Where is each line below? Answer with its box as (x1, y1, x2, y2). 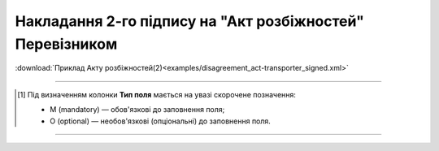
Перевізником (15, 35, 118, 53)
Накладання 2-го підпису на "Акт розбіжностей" (15, 12, 365, 30)
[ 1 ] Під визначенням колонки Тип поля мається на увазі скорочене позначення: (17, 89, 297, 99)
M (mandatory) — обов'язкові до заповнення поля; (50, 105, 225, 114)
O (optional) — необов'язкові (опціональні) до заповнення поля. (50, 116, 272, 126)
